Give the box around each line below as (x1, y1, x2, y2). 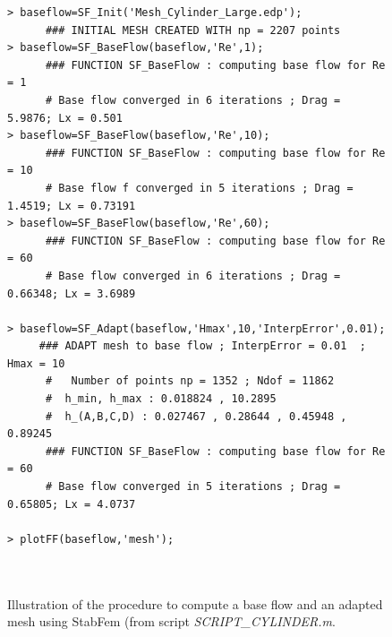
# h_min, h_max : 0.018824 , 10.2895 (45, 392, 277, 406)
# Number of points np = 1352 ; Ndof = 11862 (45, 374, 335, 388)
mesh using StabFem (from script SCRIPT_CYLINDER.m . (7, 612, 336, 631)
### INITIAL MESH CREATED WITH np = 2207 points (45, 23, 341, 37)
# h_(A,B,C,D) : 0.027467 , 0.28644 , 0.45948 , (45, 409, 347, 423)
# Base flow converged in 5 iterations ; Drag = (45, 480, 341, 494)
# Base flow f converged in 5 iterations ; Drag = (45, 181, 354, 194)
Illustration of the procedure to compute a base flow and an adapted (7, 594, 383, 613)
